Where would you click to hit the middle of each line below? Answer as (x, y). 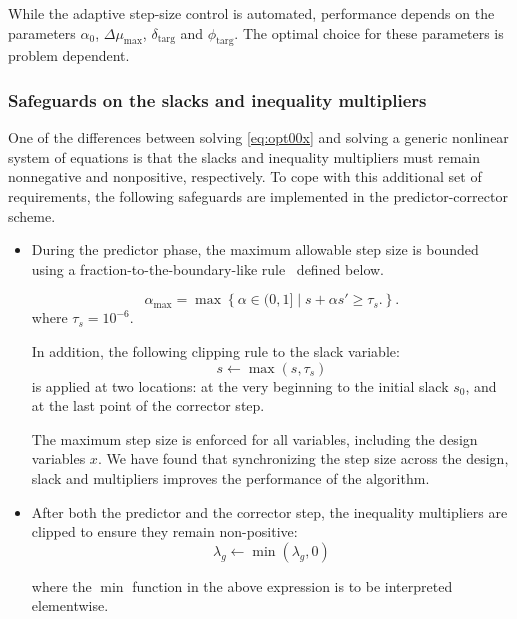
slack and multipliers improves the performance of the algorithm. (230, 477)
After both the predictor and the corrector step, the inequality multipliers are (269, 511)
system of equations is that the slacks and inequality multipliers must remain (244, 156)
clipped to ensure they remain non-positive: (164, 531)
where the (61, 585)
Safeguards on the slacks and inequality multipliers (217, 99)
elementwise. (70, 605)
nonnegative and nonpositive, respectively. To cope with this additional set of (245, 176)
